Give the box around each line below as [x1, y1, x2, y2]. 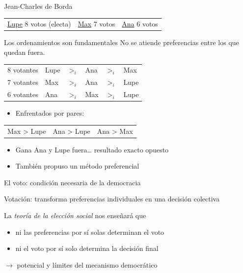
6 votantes [7, 89, 38, 99]
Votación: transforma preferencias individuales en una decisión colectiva [4, 194, 220, 204]
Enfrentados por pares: [15, 108, 84, 118]
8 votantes [7, 65, 38, 75]
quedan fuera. [4, 47, 45, 57]
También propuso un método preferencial [15, 161, 139, 171]
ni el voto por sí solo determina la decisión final [15, 243, 159, 253]
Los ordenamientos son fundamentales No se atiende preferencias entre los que [4, 37, 239, 48]
